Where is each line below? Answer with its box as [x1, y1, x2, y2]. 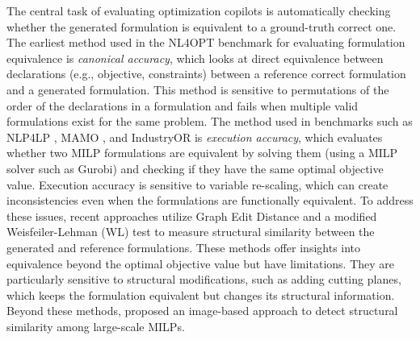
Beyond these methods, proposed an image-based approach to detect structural [6, 302, 398, 319]
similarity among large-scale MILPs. [6, 317, 185, 334]
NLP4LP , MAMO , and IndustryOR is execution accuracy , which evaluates [6, 128, 383, 145]
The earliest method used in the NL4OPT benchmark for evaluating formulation [6, 34, 405, 51]
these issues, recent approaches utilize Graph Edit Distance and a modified [6, 207, 377, 224]
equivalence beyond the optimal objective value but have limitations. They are [6, 255, 395, 272]
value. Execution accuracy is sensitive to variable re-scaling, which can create [6, 176, 388, 193]
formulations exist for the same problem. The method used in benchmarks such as [6, 113, 413, 130]
